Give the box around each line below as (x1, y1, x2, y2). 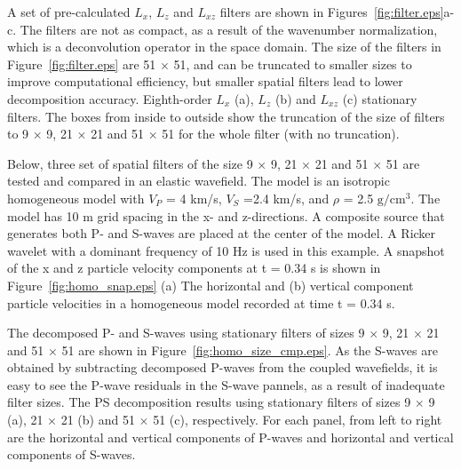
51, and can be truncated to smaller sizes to (173, 54, 412, 73)
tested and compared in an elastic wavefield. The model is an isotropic (7, 171, 390, 190)
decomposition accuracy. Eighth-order (7, 89, 212, 107)
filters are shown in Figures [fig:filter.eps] (219, 3, 444, 20)
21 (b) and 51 (60, 410, 135, 429)
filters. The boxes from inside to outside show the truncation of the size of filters (7, 107, 445, 125)
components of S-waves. (7, 445, 136, 464)
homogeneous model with (7, 188, 145, 207)
